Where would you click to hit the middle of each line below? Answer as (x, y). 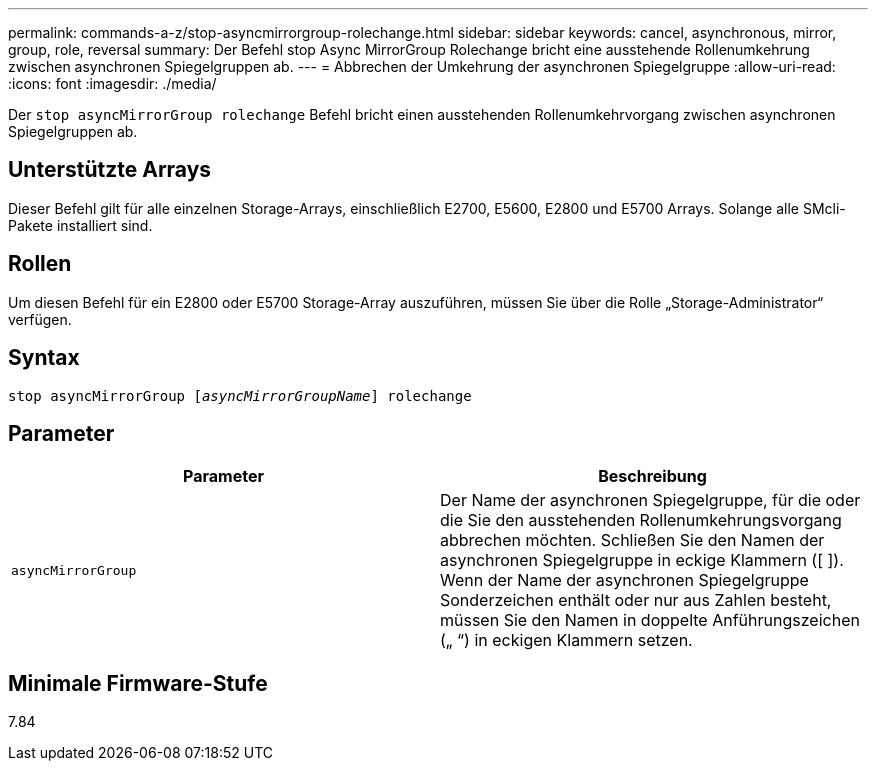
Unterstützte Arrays (110, 170)
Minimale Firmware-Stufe (138, 683)
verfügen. (40, 319)
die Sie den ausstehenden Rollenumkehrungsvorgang (641, 520)
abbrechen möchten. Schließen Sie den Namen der (632, 540)
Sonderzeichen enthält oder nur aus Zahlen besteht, (636, 600)
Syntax (44, 358)
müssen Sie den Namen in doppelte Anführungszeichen (650, 620)
